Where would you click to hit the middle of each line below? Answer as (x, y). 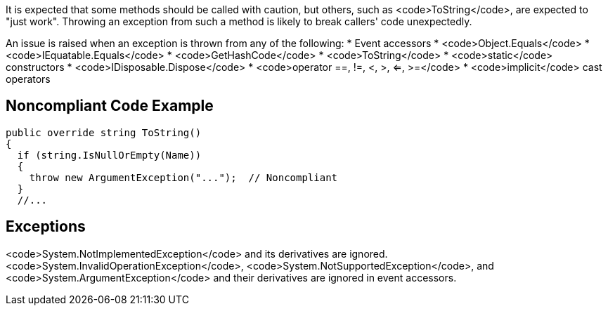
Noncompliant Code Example (110, 106)
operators (28, 79)
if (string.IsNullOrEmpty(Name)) (109, 155)
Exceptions (46, 227)
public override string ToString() (104, 132)
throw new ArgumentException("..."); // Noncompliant (183, 177)
